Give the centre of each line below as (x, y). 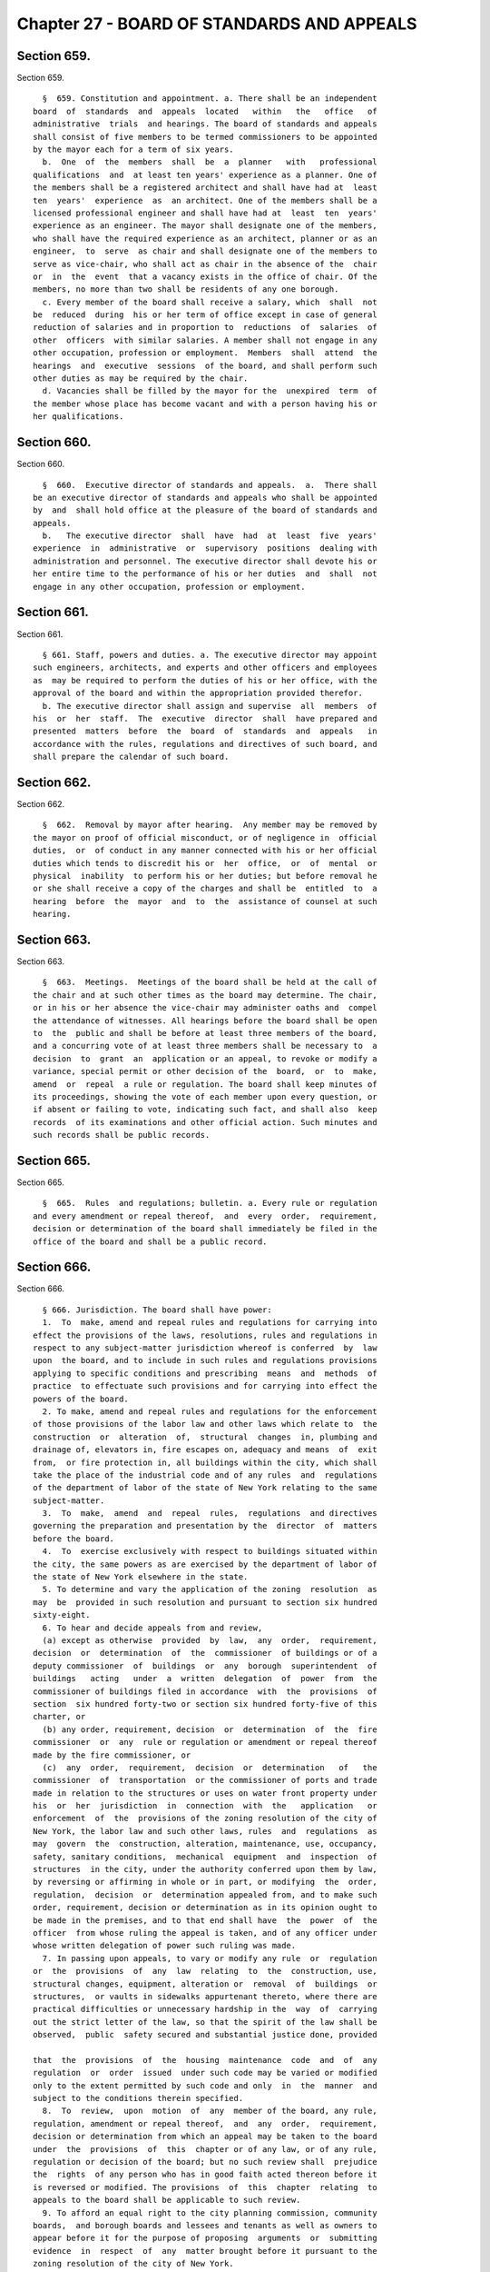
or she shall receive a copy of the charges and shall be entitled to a (205, 889)
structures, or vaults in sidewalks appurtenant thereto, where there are (205, 1996)
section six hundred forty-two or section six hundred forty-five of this (205, 1704)
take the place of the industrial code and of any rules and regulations (205, 1475)
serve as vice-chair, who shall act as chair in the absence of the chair (205, 264)
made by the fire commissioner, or (112, 1755)
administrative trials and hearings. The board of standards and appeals (205, 124)
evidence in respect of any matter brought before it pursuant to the (205, 2251)
